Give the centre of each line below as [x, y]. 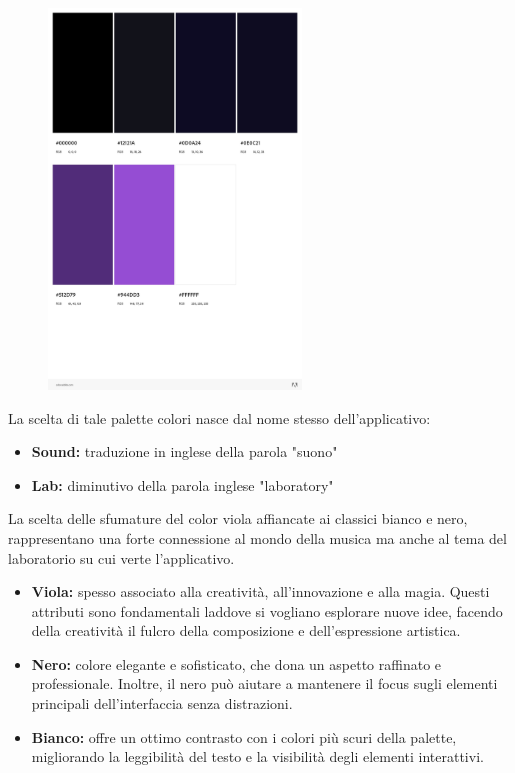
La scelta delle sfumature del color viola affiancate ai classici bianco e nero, [238, 518]
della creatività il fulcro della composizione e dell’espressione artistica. [246, 630]
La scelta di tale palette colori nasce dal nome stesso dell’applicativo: [219, 417]
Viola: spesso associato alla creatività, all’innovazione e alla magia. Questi [260, 591]
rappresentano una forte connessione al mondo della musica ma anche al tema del [257, 537]
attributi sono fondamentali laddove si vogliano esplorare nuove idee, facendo [267, 610]
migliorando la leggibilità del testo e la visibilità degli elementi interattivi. [257, 756]
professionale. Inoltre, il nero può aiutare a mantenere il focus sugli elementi [264, 683]
